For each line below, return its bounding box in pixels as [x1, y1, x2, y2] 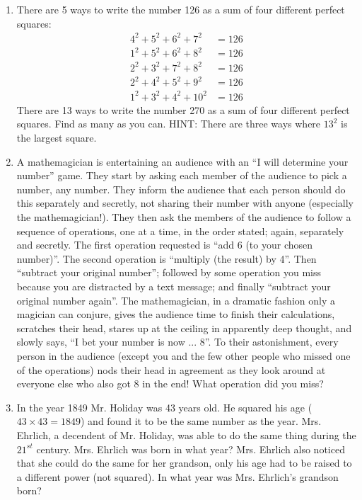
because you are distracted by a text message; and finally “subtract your [16, 278, 331, 293]
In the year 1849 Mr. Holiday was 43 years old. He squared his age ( [16, 399, 313, 414]
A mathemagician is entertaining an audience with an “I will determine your [16, 154, 349, 169]
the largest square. [16, 130, 97, 145]
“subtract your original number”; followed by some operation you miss [16, 265, 322, 280]
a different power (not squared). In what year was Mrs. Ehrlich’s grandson [16, 469, 339, 484]
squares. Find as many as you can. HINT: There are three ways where [16, 116, 321, 131]
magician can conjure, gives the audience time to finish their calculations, [16, 307, 335, 322]
